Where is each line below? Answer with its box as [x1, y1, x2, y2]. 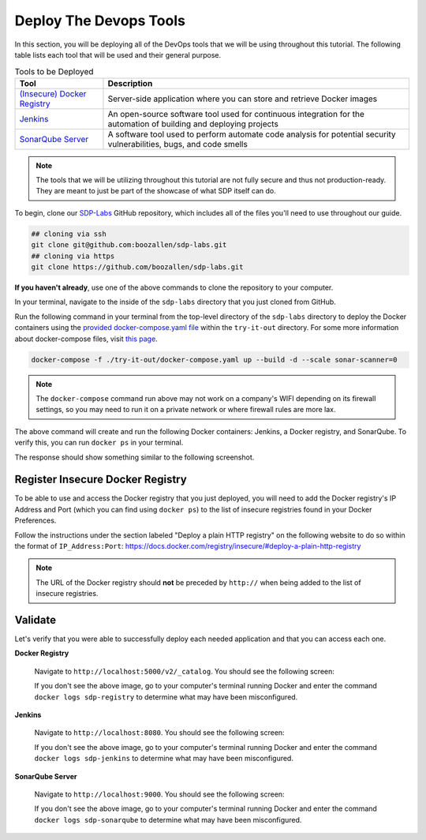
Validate [14, 613, 57, 627]
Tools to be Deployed [14, 66, 94, 77]
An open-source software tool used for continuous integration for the [107, 108, 364, 119]
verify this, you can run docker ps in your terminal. [14, 438, 184, 448]
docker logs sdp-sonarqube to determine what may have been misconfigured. [34, 815, 302, 824]
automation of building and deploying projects [107, 118, 279, 129]
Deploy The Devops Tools [14, 12, 185, 29]
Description [107, 77, 153, 88]
